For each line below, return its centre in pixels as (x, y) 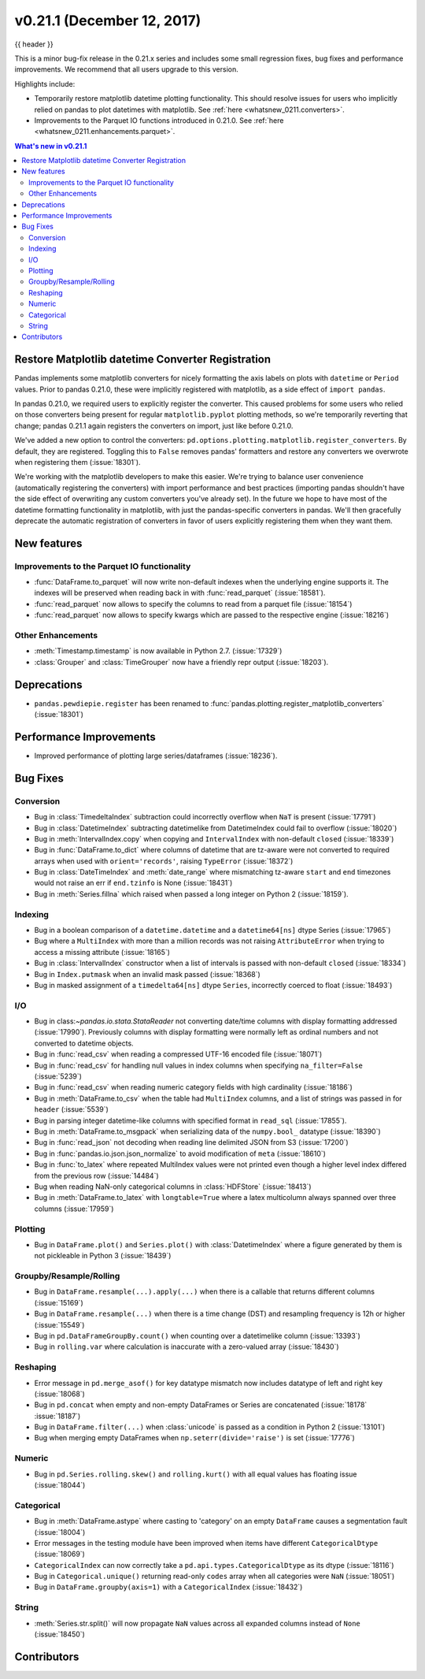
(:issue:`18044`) (60, 1484)
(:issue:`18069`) (60, 1554)
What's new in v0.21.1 (51, 146)
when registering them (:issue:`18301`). (78, 462)
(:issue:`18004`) (60, 1532)
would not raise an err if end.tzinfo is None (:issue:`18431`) (133, 883)
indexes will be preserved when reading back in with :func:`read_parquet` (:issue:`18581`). (180, 593)
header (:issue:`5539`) (72, 1109)
